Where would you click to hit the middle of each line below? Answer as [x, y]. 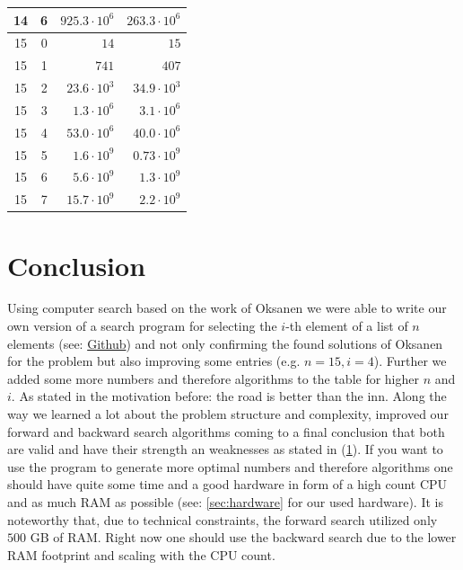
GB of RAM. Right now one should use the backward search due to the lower [243, 537]
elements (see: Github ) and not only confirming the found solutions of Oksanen [225, 343]
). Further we [410, 361]
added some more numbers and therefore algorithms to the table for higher [214, 378]
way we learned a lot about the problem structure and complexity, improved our [228, 414]
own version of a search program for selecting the [142, 326]
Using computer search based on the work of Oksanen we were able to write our [227, 308]
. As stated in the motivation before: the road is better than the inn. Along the [229, 396]
